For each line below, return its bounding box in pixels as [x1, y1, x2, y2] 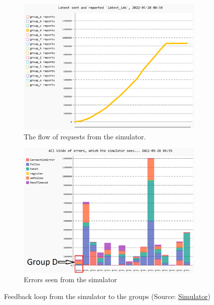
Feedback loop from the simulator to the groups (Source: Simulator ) [4, 291, 211, 301]
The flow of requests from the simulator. [24, 131, 146, 141]
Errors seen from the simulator [24, 274, 117, 285]
